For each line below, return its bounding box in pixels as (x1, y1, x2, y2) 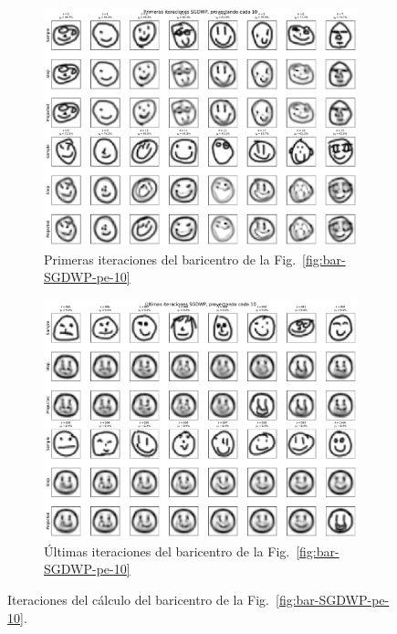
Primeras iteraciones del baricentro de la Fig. (44, 249, 297, 268)
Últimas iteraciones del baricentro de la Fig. (44, 541, 290, 560)
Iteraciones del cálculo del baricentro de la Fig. (7, 589, 269, 608)
